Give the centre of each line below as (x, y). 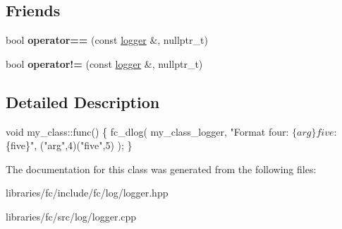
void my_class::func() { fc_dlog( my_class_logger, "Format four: (147, 131)
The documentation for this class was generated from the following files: (161, 169)
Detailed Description (83, 101)
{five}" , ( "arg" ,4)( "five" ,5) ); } (69, 145)
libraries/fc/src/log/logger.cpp (71, 216)
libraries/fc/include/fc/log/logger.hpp (87, 193)
